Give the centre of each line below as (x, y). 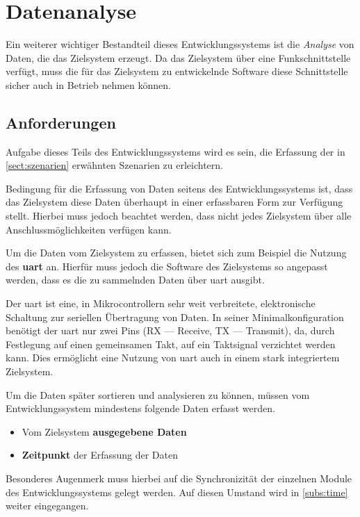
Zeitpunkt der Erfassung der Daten (100, 455)
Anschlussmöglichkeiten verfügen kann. (89, 229)
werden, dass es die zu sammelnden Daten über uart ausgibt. (135, 280)
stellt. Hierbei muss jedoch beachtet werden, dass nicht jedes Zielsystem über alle (179, 216)
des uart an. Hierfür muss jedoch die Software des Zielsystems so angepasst (167, 266)
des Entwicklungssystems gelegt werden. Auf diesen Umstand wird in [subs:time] (177, 492)
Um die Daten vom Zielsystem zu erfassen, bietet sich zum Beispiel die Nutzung (176, 253)
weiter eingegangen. (47, 506)
